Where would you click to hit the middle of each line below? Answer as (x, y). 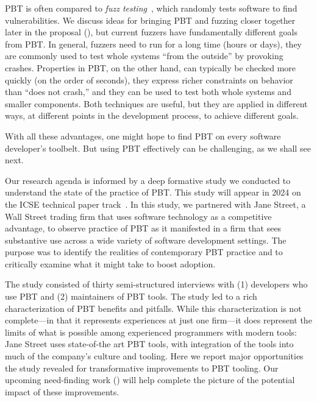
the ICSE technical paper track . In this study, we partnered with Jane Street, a (155, 204)
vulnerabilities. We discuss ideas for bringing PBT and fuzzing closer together (150, 20)
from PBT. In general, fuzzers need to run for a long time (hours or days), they (154, 44)
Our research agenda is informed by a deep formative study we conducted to (148, 180)
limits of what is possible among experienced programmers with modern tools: (151, 332)
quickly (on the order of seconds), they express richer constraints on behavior (149, 79)
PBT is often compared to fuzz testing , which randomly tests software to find (151, 8)
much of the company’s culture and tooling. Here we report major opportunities (154, 356)
